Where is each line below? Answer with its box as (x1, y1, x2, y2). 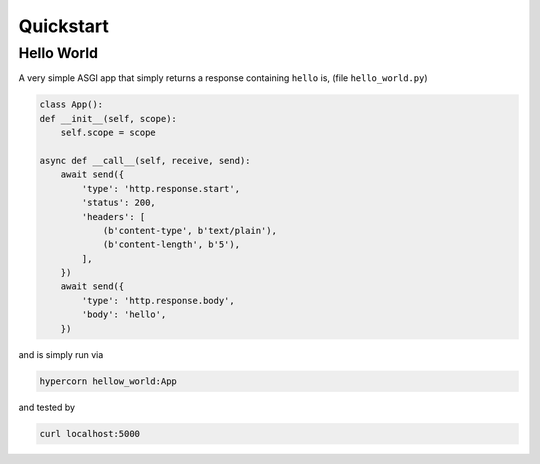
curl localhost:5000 (39, 428, 140, 439)
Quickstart (18, 15, 110, 37)
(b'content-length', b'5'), (102, 239, 240, 250)
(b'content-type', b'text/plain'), (102, 225, 277, 236)
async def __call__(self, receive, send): (39, 155, 251, 166)
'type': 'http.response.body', (81, 295, 235, 306)
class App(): (39, 99, 104, 110)
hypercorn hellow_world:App (39, 375, 177, 387)
